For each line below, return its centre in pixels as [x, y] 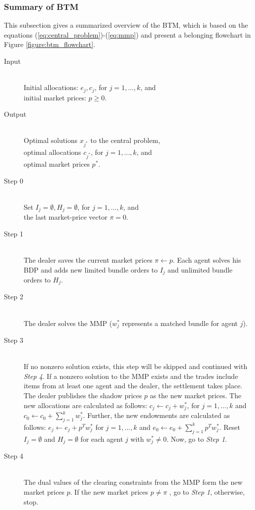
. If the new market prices [109, 491]
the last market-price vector [66, 217]
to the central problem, [125, 140]
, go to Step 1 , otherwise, [207, 491]
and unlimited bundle [200, 269]
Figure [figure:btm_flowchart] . [50, 44]
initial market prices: [55, 97]
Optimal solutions [51, 140]
